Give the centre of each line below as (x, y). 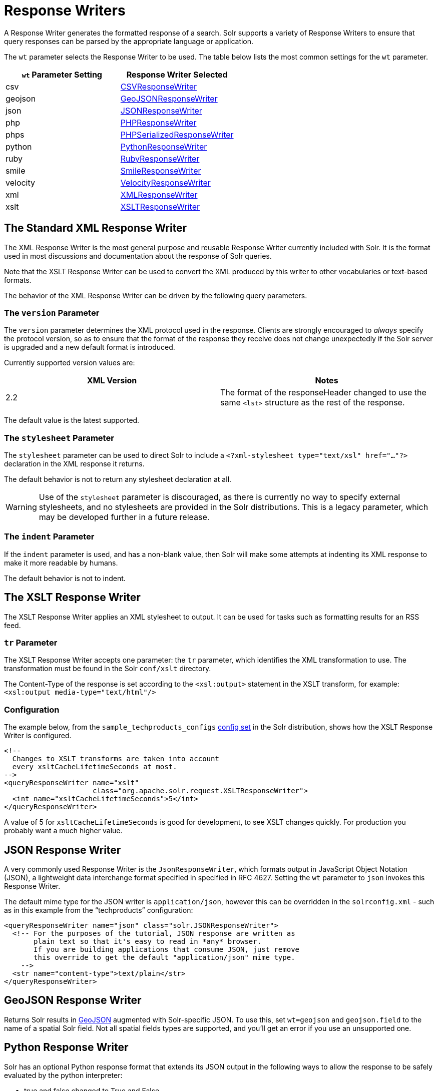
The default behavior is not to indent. (65, 578)
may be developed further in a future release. (124, 517)
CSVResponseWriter (159, 86)
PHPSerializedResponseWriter (177, 134)
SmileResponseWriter (161, 170)
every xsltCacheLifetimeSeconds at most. (95, 767)
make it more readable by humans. (61, 563)
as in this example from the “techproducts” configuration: (99, 910)
